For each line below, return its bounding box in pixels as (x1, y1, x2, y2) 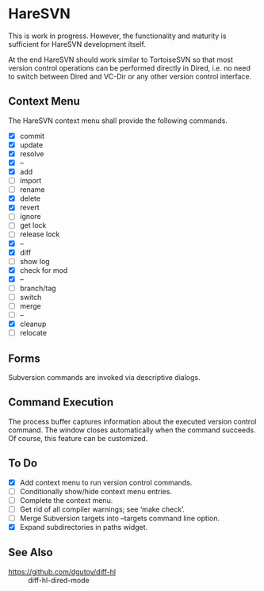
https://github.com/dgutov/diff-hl (8, 566, 117, 576)
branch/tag (19, 283, 57, 293)
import (19, 176, 42, 186)
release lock (19, 229, 60, 239)
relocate (19, 328, 48, 338)
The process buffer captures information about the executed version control (8, 416, 257, 426)
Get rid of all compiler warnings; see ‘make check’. (19, 505, 185, 514)
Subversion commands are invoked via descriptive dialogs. (8, 373, 201, 382)
